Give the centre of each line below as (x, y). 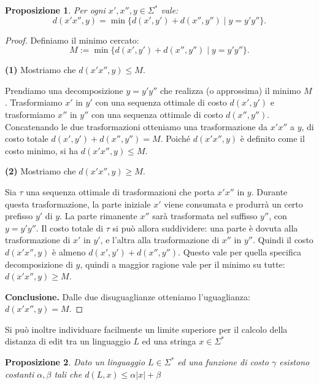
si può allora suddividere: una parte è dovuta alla (205, 227)
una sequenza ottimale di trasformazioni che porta (120, 191)
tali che (68, 374)
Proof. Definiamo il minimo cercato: (72, 40)
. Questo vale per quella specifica (240, 251)
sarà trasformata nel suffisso (205, 216)
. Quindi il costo (283, 240)
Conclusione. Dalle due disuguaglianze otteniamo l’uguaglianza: (128, 296)
